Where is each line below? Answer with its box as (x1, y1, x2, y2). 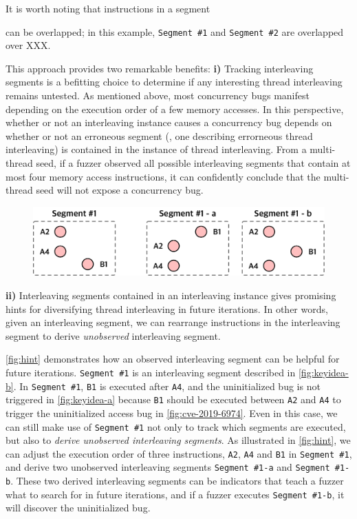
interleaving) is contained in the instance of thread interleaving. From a (6, 142, 307, 156)
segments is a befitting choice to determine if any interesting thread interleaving (6, 74, 343, 89)
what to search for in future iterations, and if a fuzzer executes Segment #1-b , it (6, 487, 345, 501)
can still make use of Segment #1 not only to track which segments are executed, (6, 419, 346, 434)
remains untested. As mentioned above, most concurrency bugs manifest (6, 88, 310, 103)
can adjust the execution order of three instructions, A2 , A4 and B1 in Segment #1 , (6, 446, 352, 460)
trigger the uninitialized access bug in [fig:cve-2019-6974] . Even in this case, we (6, 405, 338, 420)
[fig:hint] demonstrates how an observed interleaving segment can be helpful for (6, 352, 340, 366)
